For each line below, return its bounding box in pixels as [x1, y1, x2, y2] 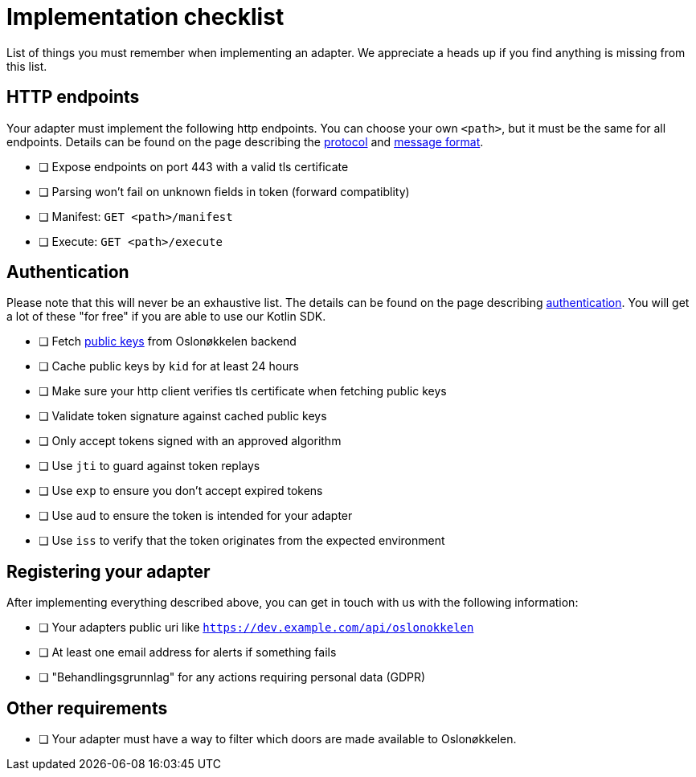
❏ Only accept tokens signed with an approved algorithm [39, 434, 342, 448]
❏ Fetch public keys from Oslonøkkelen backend [39, 334, 297, 349]
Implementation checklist [6, 3, 285, 31]
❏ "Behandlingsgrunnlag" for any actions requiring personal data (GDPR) [39, 670, 426, 685]
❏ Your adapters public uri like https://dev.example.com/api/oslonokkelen [39, 620, 474, 635]
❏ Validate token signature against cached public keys [39, 409, 327, 423]
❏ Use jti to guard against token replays [39, 459, 260, 473]
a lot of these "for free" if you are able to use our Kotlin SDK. [6, 309, 326, 324]
